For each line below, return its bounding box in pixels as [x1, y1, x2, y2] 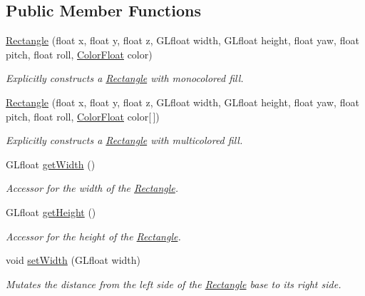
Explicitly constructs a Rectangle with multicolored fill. [6, 133, 243, 148]
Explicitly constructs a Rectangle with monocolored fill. [6, 71, 244, 86]
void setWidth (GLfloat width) [6, 252, 141, 267]
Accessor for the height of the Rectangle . [6, 228, 181, 243]
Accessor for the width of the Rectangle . [6, 180, 179, 195]
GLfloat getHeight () [6, 204, 96, 219]
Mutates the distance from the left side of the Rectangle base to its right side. [6, 276, 341, 291]
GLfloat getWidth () [6, 156, 96, 171]
